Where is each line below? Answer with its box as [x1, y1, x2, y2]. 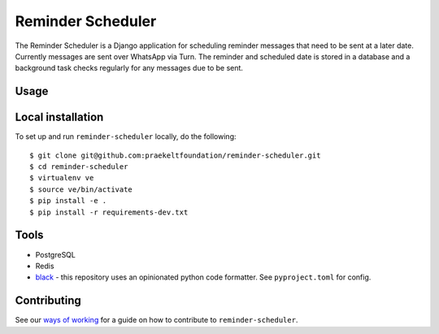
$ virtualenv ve [29, 173, 94, 183]
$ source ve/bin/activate [29, 184, 133, 194]
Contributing [15, 293, 81, 308]
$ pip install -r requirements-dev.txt [29, 207, 189, 217]
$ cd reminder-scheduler [29, 163, 128, 171]
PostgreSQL [35, 249, 76, 259]
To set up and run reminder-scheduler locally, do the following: [15, 132, 237, 141]
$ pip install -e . [29, 196, 107, 206]
